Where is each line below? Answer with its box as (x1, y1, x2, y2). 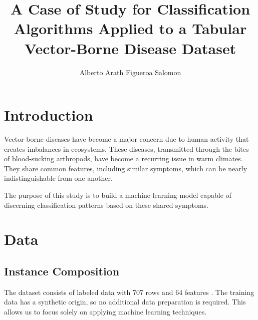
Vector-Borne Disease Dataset (24, 38, 236, 58)
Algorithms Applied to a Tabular (14, 18, 247, 39)
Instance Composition (4, 263, 120, 278)
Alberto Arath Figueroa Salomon (79, 67, 181, 77)
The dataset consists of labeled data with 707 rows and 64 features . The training (4, 286, 254, 297)
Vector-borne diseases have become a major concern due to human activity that (4, 134, 249, 144)
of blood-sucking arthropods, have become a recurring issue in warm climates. (4, 153, 243, 164)
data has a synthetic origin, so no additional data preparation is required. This (4, 296, 246, 307)
